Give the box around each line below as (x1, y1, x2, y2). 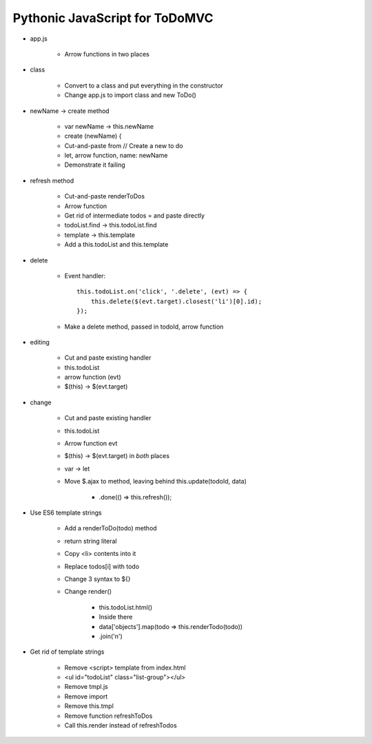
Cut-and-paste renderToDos (64, 192, 145, 200)
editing (30, 338, 50, 346)
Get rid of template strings (30, 648, 105, 656)
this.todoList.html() (99, 603, 153, 611)
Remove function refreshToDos (64, 712, 153, 720)
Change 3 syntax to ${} (64, 575, 131, 583)
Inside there (99, 613, 133, 621)
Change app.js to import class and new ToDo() (64, 91, 196, 99)
